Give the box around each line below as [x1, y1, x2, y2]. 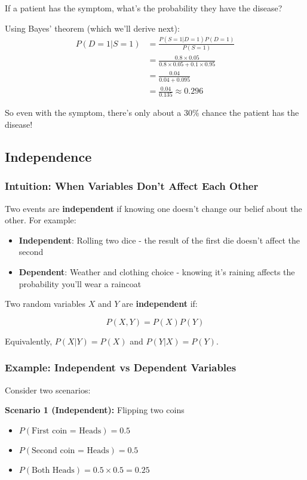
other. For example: [5, 214, 76, 226]
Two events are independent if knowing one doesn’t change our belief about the [5, 202, 302, 214]
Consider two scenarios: [5, 383, 91, 396]
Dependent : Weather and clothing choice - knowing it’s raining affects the [19, 265, 295, 278]
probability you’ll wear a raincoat [19, 277, 142, 290]
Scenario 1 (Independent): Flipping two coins [5, 404, 185, 416]
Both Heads [32, 466, 75, 475]
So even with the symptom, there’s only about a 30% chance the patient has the [5, 106, 299, 119]
